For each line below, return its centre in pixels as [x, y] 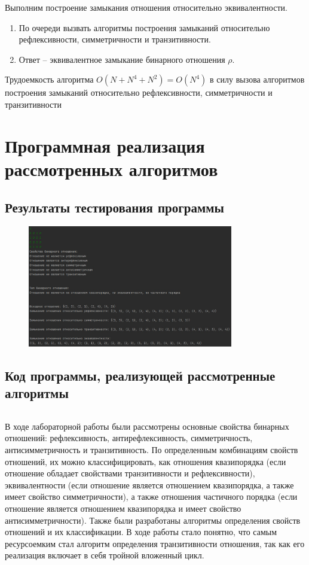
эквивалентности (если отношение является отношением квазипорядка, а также [149, 484]
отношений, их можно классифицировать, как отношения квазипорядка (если [146, 461]
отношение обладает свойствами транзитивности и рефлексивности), [130, 473]
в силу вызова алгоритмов [257, 79]
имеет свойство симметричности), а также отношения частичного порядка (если [151, 496]
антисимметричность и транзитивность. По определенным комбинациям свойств [152, 449]
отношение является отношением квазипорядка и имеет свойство [123, 508]
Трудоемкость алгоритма [49, 79]
